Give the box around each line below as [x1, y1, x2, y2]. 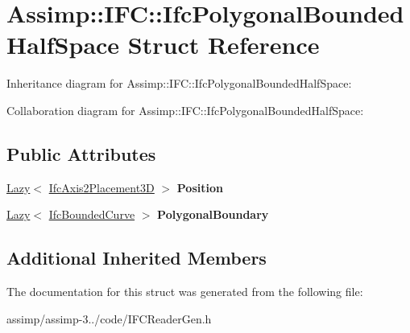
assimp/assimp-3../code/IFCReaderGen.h [6, 310, 212, 327]
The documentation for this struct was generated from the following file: [6, 283, 363, 300]
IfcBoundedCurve [48, 206, 135, 223]
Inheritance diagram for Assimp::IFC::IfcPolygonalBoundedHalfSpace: [6, 75, 352, 92]
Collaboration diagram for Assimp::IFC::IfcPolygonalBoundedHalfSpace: [6, 101, 364, 118]
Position [176, 179, 223, 195]
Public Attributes [6, 141, 156, 166]
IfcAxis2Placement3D [48, 179, 155, 195]
